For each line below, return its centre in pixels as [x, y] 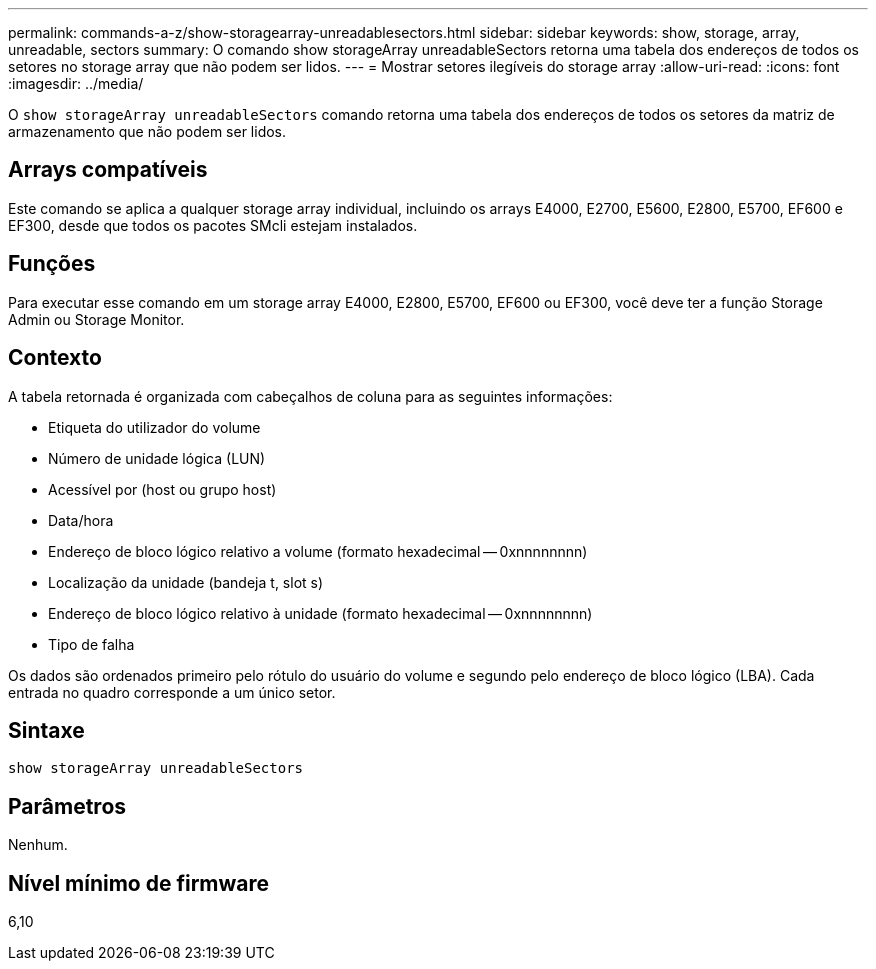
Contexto [55, 358]
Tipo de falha [91, 644]
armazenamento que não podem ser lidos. [147, 131]
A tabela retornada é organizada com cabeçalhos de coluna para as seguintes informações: [310, 396]
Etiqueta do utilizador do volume [154, 427]
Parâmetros [67, 806]
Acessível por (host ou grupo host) [162, 489]
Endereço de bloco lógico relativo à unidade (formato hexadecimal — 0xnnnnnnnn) [320, 613]
